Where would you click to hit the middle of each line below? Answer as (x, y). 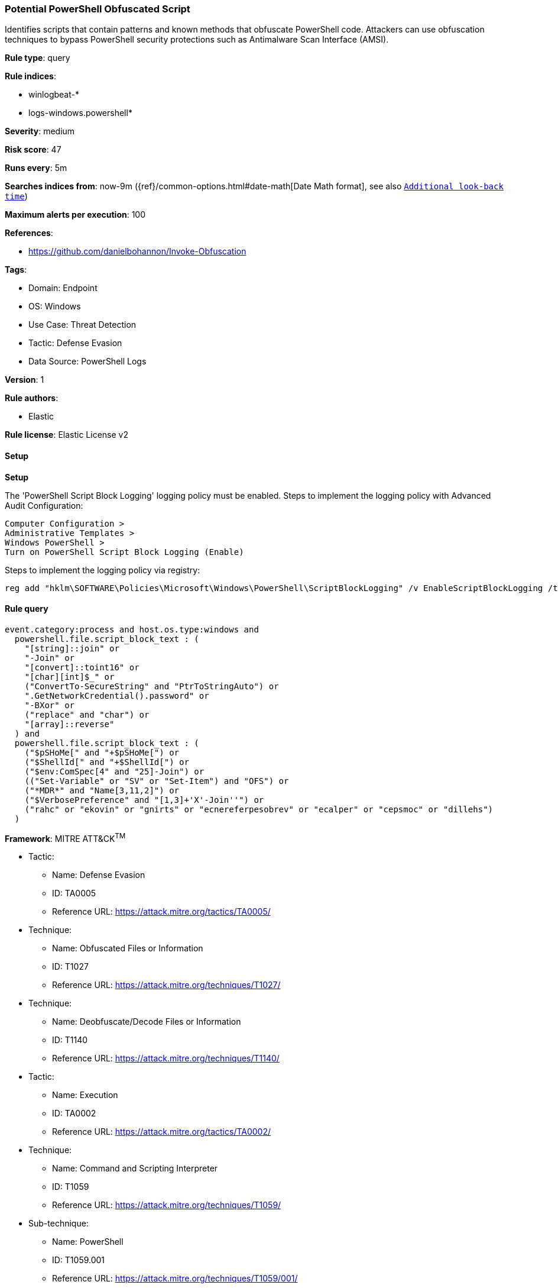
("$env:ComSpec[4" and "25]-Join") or (114, 771)
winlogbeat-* (54, 95)
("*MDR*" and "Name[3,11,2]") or (102, 790)
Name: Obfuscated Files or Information (128, 948)
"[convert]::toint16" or (82, 667)
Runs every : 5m (36, 168)
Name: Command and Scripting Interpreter (135, 1168)
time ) (16, 196)
